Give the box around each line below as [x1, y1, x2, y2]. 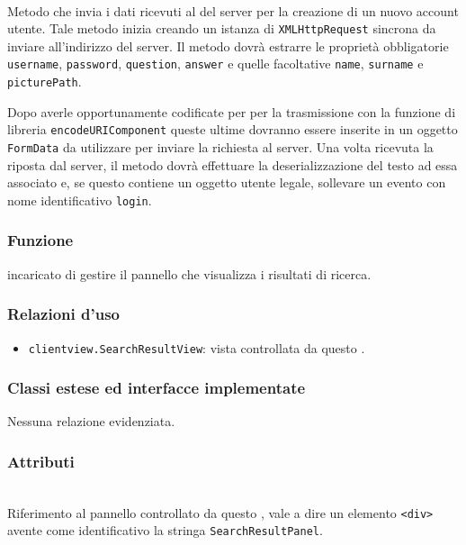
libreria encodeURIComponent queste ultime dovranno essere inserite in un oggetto [7, 120, 458, 139]
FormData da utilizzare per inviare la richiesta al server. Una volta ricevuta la [7, 138, 434, 156]
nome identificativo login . [7, 190, 152, 209]
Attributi [7, 450, 75, 472]
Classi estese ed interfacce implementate [7, 377, 306, 399]
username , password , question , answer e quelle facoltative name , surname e [7, 54, 424, 73]
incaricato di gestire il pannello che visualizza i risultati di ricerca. [7, 264, 372, 283]
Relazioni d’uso [7, 303, 120, 325]
